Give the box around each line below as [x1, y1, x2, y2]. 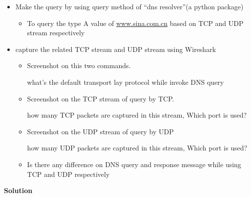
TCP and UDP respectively [27, 169, 110, 179]
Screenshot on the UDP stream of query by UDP [27, 126, 174, 136]
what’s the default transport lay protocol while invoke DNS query [27, 76, 224, 87]
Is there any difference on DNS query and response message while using [27, 159, 241, 169]
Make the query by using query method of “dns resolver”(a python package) [15, 1, 244, 11]
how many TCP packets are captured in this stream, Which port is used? [27, 110, 247, 120]
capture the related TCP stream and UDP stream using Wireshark [15, 44, 216, 54]
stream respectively [27, 27, 85, 38]
